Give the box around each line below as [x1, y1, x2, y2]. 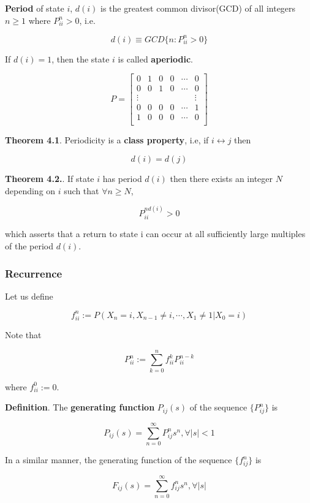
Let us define [5, 289, 53, 302]
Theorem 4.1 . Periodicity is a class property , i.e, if [5, 134, 209, 146]
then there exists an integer [170, 172, 273, 185]
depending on [5, 184, 56, 197]
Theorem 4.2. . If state [5, 172, 94, 185]
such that [64, 184, 99, 197]
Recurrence [5, 265, 62, 281]
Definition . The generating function [5, 401, 155, 414]
